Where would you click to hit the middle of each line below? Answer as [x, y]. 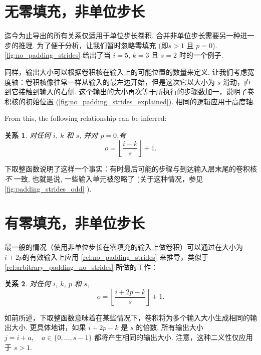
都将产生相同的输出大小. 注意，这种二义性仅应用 [174, 337]
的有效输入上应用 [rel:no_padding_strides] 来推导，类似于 [116, 256]
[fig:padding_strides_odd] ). [48, 188]
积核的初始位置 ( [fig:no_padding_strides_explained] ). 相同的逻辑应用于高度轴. [130, 101]
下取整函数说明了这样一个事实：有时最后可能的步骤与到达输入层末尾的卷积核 [131, 169]
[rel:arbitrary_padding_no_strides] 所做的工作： [81, 267]
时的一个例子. [201, 55]
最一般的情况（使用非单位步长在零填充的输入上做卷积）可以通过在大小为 [124, 247]
